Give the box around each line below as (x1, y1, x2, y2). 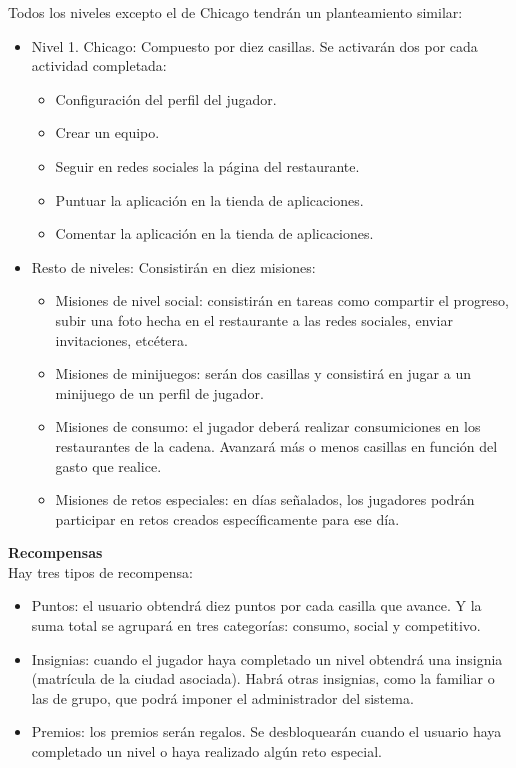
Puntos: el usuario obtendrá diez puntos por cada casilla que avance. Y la (31, 595, 482, 616)
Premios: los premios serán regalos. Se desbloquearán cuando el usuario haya (31, 721, 502, 742)
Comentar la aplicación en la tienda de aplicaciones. (55, 223, 374, 244)
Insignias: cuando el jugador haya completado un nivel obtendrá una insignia (31, 648, 503, 669)
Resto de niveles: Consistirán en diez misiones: (31, 256, 316, 277)
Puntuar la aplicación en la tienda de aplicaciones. (55, 189, 364, 210)
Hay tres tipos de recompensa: (8, 561, 194, 582)
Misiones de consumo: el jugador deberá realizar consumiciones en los (55, 416, 481, 437)
